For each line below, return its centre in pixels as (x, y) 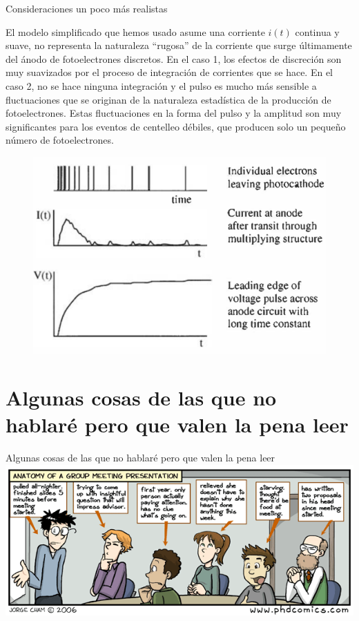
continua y (317, 31)
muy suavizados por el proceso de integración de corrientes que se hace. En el (169, 72)
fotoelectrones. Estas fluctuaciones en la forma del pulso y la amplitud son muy (174, 113)
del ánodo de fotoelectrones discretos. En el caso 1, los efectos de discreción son (174, 58)
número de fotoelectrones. (60, 140)
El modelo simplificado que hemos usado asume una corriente (135, 31)
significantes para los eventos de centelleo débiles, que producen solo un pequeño (176, 126)
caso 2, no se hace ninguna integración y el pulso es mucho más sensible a (161, 85)
